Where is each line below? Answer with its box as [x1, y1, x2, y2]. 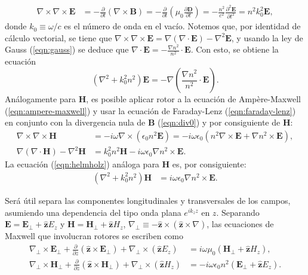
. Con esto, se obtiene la [190, 43, 279, 56]
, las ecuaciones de [207, 218, 274, 230]
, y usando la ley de [231, 31, 303, 44]
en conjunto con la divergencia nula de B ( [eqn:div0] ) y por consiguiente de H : [5, 116, 293, 129]
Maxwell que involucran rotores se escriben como [5, 230, 184, 242]
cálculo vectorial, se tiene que [5, 31, 112, 44]
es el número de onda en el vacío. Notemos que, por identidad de [64, 20, 301, 32]
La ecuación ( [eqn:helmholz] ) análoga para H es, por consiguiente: [5, 158, 247, 170]
